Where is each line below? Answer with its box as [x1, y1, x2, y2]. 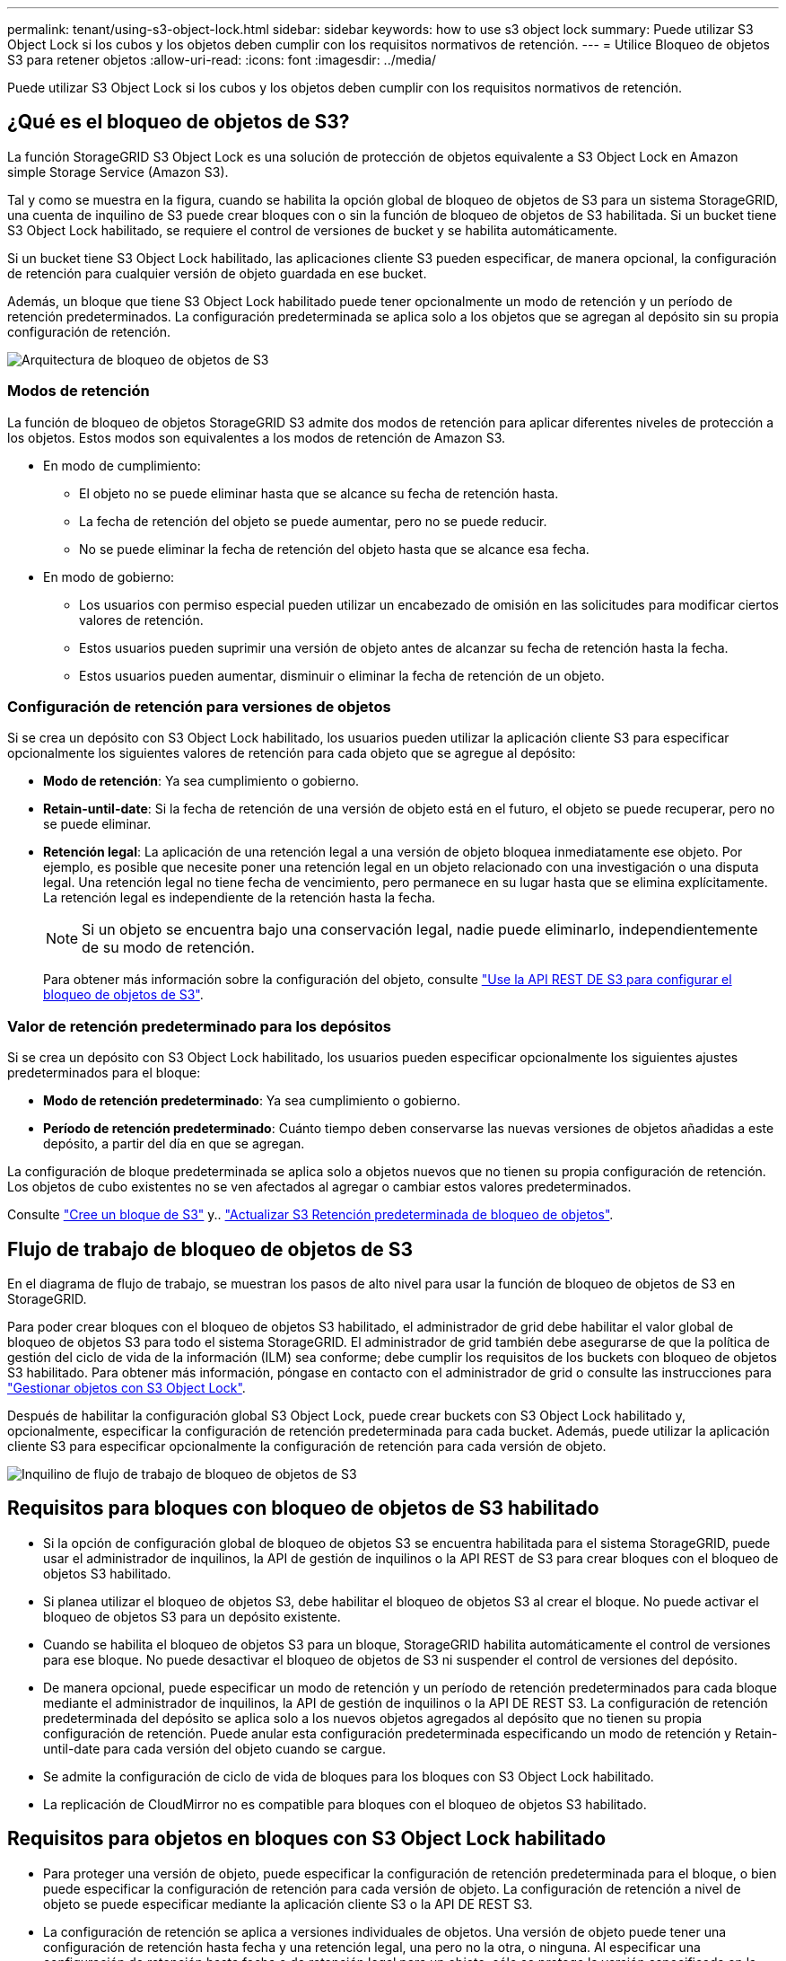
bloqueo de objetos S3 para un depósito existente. [43, 1608, 341, 1624]
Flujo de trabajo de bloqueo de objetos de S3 [7, 1237, 414, 1261]
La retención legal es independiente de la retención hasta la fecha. [43, 890, 436, 906]
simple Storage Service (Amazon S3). [7, 163, 229, 180]
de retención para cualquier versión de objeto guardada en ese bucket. [7, 265, 427, 281]
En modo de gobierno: [43, 568, 175, 585]
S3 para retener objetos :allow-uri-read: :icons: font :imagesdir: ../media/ [7, 52, 437, 67]
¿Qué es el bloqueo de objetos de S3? [7, 110, 350, 134]
